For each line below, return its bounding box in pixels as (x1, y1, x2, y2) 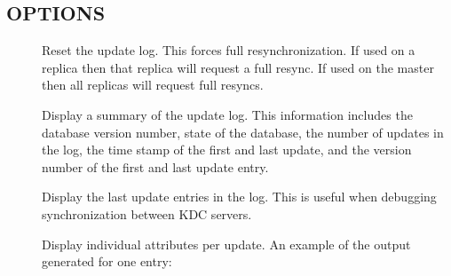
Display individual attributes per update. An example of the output (42, 234, 411, 253)
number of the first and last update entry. (42, 157, 269, 176)
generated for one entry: (42, 252, 172, 271)
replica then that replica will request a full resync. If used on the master (42, 58, 434, 76)
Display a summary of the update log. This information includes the (42, 105, 413, 123)
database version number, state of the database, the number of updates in (42, 122, 444, 141)
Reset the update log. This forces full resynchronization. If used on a (42, 41, 415, 59)
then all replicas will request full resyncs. (42, 75, 264, 94)
